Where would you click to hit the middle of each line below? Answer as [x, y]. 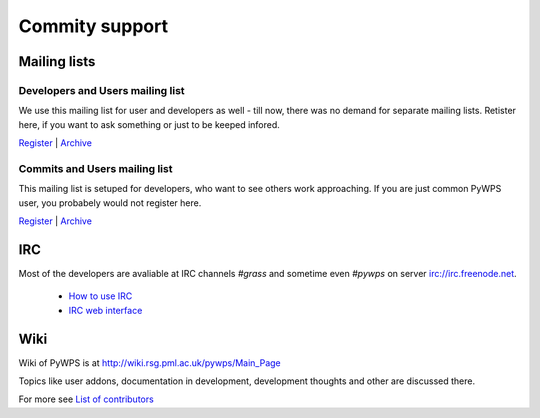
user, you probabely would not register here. [110, 202]
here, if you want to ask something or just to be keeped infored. [149, 124]
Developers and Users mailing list [101, 90]
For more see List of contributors [86, 399]
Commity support [93, 26]
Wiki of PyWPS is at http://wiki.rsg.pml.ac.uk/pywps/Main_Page [150, 362]
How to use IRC [100, 296]
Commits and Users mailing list [95, 168]
